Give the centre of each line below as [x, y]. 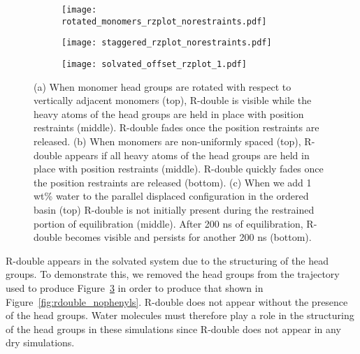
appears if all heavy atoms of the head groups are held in [187, 155]
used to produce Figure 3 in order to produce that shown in [135, 287]
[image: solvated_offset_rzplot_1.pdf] [154, 64]
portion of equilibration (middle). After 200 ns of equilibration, [168, 223]
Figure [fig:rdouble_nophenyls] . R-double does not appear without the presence [177, 301]
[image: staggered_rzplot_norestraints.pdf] [167, 43]
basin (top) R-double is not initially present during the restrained [174, 209]
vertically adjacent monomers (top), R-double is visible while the [173, 100]
